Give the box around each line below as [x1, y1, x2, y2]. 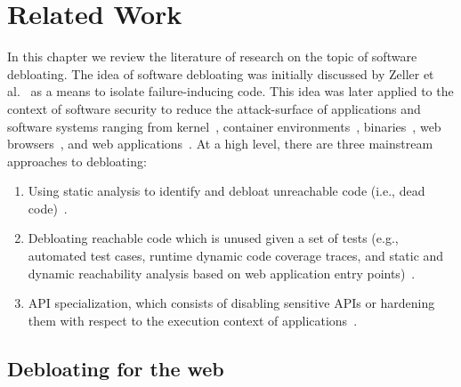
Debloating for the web [7, 354, 224, 382]
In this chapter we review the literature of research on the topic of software [7, 47, 417, 66]
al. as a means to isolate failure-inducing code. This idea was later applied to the [7, 82, 454, 101]
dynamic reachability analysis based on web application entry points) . [28, 263, 416, 282]
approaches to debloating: [7, 151, 147, 170]
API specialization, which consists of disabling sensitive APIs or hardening [28, 294, 435, 312]
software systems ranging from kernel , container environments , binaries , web [7, 117, 441, 135]
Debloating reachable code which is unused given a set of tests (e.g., [28, 229, 399, 247]
